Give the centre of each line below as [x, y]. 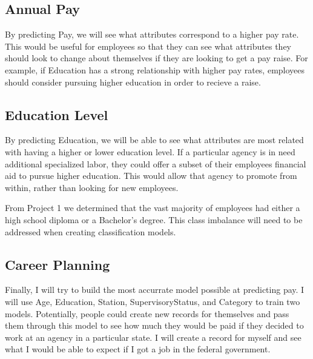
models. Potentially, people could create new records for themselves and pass [147, 313]
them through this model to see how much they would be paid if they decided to [154, 325]
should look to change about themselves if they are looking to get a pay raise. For [156, 58]
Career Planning [58, 264]
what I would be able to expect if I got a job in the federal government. [138, 349]
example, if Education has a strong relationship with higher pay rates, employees [155, 69]
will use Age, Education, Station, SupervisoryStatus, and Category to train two [153, 301]
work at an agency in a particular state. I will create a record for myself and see [153, 337]
